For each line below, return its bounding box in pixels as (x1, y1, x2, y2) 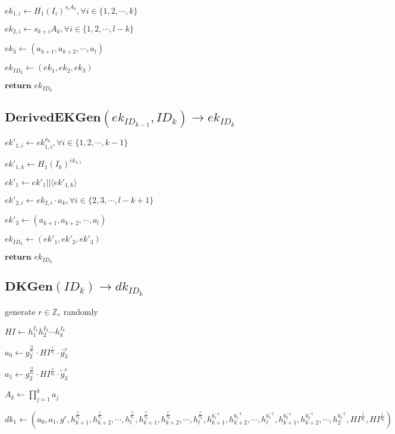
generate (5, 305, 36, 318)
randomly (63, 305, 98, 318)
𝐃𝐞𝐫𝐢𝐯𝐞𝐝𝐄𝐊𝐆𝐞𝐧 (5, 111, 101, 124)
